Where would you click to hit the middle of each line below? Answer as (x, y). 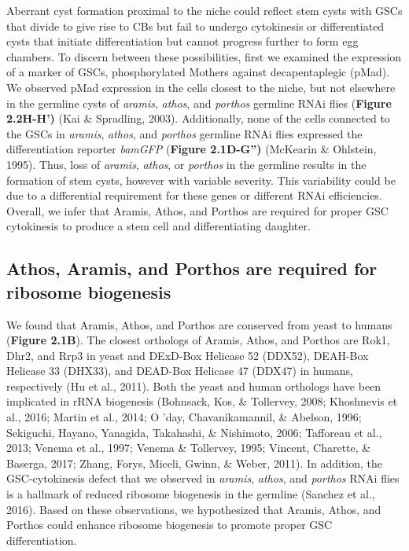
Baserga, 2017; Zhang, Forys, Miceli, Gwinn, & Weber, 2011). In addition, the (194, 463)
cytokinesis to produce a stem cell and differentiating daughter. (158, 226)
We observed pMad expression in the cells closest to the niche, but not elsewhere (201, 87)
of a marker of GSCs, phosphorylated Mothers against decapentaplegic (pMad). (198, 72)
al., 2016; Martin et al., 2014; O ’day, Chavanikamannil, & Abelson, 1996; (184, 417)
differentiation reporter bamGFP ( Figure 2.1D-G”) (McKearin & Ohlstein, (192, 149)
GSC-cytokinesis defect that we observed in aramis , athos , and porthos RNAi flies (203, 478)
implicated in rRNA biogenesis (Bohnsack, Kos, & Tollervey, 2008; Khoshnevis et (202, 401)
